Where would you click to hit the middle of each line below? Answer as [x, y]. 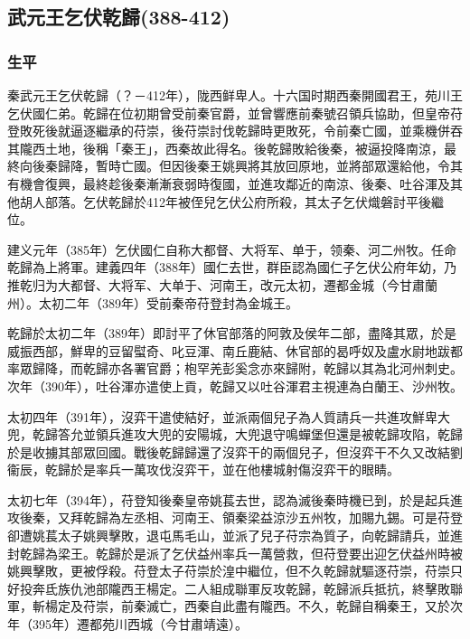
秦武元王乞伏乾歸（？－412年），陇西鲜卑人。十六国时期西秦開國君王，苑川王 [235, 95]
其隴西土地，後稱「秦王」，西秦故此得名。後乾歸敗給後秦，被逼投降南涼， [226, 148]
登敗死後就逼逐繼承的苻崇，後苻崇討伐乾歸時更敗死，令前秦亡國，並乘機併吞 [235, 131]
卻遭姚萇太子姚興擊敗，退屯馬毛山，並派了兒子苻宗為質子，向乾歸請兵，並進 [235, 536]
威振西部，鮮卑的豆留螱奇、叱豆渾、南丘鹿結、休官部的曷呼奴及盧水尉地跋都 [235, 350]
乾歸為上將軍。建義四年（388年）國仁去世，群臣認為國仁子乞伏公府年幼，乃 [232, 267]
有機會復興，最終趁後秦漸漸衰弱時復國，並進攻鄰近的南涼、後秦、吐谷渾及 [229, 183]
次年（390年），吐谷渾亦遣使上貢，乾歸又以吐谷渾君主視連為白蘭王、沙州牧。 [235, 385]
